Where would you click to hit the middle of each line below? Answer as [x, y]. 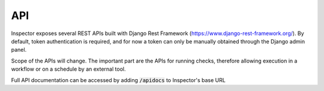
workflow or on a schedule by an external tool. [68, 69]
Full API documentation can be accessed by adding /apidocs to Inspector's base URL [118, 80]
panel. [19, 50]
